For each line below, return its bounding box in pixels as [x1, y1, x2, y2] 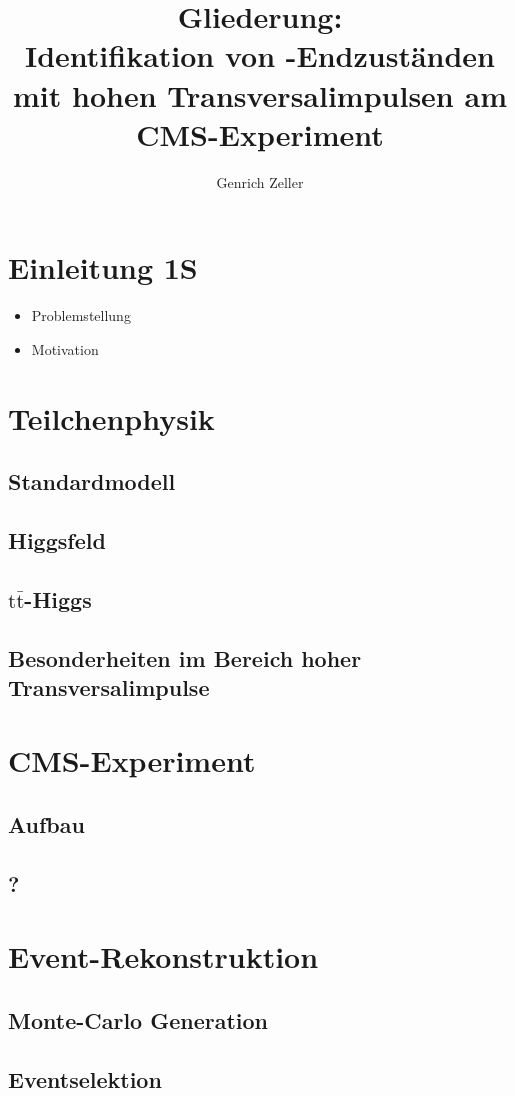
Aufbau [8, 809, 85, 840]
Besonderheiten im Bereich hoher [8, 642, 362, 673]
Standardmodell [8, 466, 176, 497]
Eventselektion [8, 1063, 162, 1094]
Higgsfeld [8, 524, 106, 555]
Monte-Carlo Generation [8, 1005, 269, 1035]
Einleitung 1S [8, 247, 198, 288]
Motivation [31, 338, 99, 359]
